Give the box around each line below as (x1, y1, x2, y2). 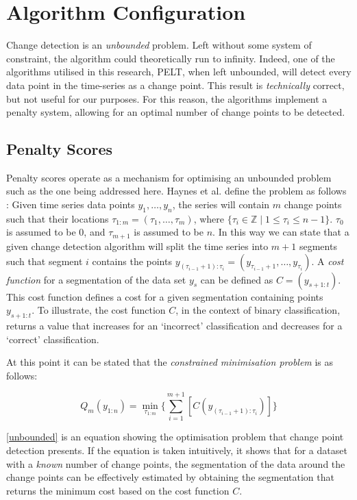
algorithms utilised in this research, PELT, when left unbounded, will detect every (6, 64, 352, 79)
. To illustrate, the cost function (32, 303, 166, 317)
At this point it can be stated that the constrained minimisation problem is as (6, 355, 334, 369)
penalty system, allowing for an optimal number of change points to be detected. (6, 105, 345, 119)
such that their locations (6, 211, 109, 225)
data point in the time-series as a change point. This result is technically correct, (6, 77, 345, 92)
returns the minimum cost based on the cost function (6, 483, 230, 497)
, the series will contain (172, 197, 270, 212)
